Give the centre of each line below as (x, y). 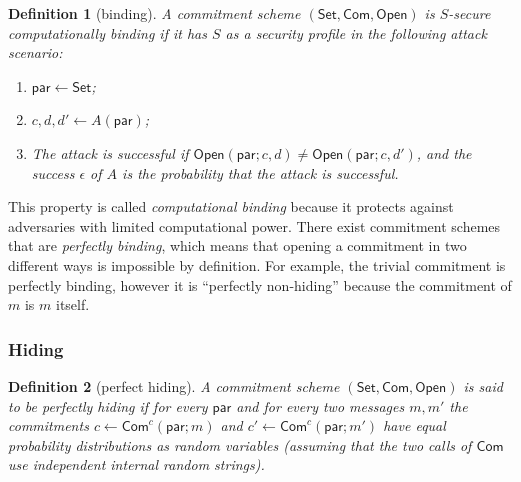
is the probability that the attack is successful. (260, 172)
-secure (469, 13)
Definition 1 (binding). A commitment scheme (154, 13)
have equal (414, 425)
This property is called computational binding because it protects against (231, 206)
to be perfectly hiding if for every (108, 405)
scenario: (35, 52)
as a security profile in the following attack (356, 32)
